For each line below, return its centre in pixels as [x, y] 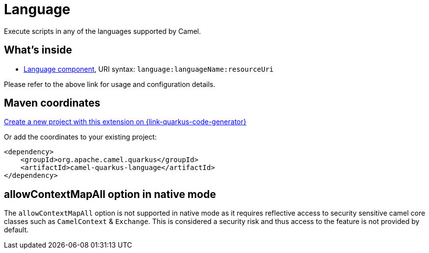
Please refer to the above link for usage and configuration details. [110, 84]
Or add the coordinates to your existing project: [80, 137]
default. [16, 230]
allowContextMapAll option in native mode [110, 194]
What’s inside [38, 50]
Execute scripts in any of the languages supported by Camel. [103, 31]
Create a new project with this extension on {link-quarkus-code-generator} [125, 122]
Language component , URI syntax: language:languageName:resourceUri [149, 69]
